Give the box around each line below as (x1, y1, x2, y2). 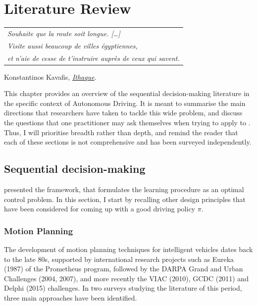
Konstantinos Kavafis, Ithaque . (4, 71, 97, 82)
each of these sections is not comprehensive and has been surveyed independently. (4, 137, 252, 147)
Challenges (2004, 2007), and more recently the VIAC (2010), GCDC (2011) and (4, 273, 249, 283)
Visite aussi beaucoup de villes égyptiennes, (7, 40, 138, 51)
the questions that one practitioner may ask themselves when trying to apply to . (4, 117, 251, 128)
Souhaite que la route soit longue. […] (7, 28, 120, 38)
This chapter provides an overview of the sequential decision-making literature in (4, 88, 250, 99)
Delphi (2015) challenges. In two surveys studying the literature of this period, (4, 283, 242, 293)
